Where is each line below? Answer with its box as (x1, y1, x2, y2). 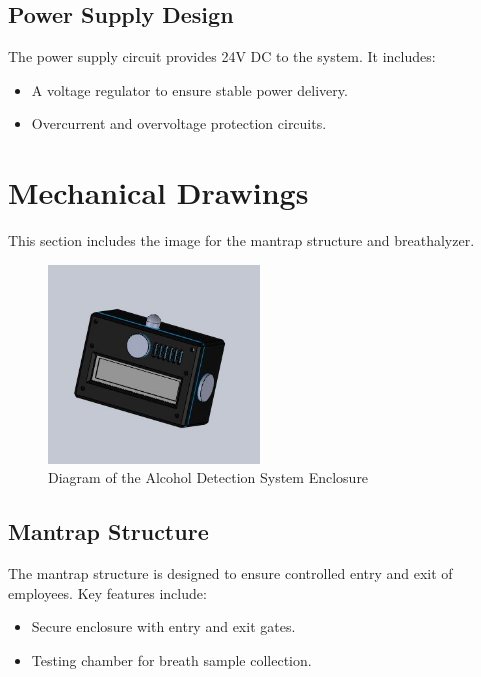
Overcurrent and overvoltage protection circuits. (31, 113, 327, 134)
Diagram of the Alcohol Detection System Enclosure (48, 467, 369, 488)
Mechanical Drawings (8, 172, 309, 213)
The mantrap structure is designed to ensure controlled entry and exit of (8, 563, 453, 584)
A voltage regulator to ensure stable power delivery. (31, 79, 348, 100)
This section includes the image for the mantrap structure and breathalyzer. (8, 230, 475, 251)
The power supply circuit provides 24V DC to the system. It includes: (8, 46, 436, 67)
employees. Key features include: (8, 582, 207, 603)
